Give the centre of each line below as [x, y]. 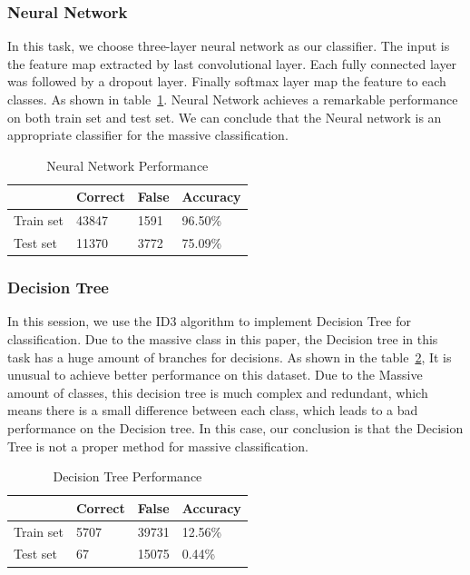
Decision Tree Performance [127, 476]
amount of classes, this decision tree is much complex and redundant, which [218, 392]
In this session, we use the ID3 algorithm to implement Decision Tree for [210, 321]
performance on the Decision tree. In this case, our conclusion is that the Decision [235, 427]
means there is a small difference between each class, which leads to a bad [213, 410]
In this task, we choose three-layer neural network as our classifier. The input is [229, 46]
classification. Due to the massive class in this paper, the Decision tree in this [223, 338]
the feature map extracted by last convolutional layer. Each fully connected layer [232, 63]
